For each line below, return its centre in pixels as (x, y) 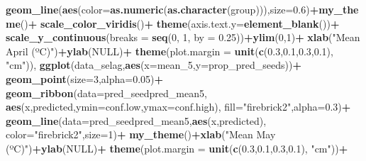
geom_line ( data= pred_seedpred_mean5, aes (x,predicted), (136, 120)
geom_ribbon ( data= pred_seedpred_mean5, (106, 93)
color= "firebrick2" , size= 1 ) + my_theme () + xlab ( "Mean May (141, 134)
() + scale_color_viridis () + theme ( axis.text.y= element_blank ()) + (180, 23)
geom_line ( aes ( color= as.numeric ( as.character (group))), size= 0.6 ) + (162, 9)
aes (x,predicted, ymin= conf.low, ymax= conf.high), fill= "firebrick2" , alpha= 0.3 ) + (178, 107)
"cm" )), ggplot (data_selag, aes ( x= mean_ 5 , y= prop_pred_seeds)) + (154, 65)
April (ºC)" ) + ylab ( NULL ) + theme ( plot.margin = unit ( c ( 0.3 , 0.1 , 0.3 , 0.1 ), (170, 51)
